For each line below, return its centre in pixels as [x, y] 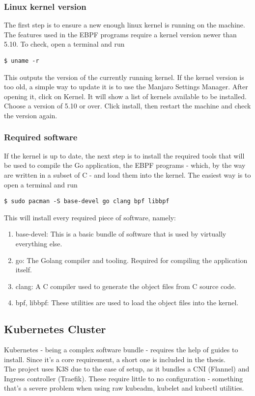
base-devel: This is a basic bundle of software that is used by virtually [121, 234]
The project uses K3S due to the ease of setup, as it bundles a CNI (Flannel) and [127, 369]
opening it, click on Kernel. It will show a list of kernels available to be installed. [125, 96]
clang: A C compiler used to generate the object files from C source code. [126, 286]
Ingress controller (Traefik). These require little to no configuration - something [124, 378]
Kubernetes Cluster [55, 329]
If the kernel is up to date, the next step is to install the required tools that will [124, 155]
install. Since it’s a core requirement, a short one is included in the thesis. [115, 359]
